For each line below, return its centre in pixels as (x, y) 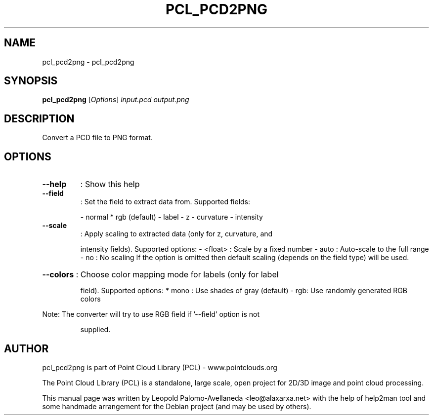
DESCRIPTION (39, 118)
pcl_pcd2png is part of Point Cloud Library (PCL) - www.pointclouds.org (160, 367)
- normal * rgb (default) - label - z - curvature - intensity (172, 217)
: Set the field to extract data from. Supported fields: (165, 202)
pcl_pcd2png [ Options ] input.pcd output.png (116, 100)
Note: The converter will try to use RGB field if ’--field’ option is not (151, 314)
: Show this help (110, 184)
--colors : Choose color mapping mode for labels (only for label (160, 275)
